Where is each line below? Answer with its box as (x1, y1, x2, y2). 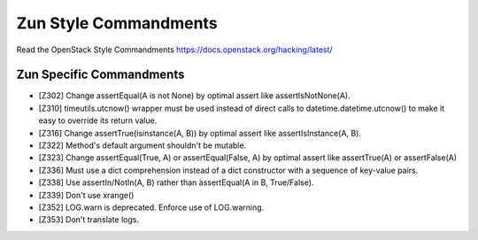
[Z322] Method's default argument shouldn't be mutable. (38, 140, 247, 151)
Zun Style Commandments (16, 13, 218, 33)
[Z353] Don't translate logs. (38, 214, 140, 225)
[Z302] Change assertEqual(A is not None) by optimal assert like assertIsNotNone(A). (38, 90, 351, 101)
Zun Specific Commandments (16, 67, 185, 82)
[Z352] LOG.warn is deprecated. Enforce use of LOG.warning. (38, 202, 265, 213)
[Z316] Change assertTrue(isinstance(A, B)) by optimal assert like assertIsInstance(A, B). (38, 128, 362, 138)
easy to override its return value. (38, 115, 158, 126)
